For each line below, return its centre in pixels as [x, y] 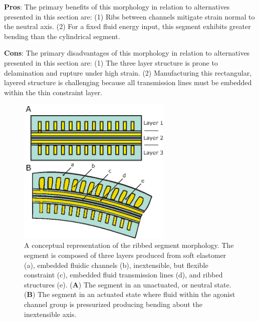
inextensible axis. [50, 314]
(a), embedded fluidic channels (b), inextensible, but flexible [116, 265]
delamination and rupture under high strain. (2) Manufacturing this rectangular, [128, 72]
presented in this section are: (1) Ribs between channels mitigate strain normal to [129, 16]
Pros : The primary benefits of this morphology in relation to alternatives [117, 7]
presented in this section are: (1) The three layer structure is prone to [111, 62]
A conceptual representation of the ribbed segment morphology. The [129, 245]
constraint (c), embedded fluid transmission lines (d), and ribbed [123, 275]
